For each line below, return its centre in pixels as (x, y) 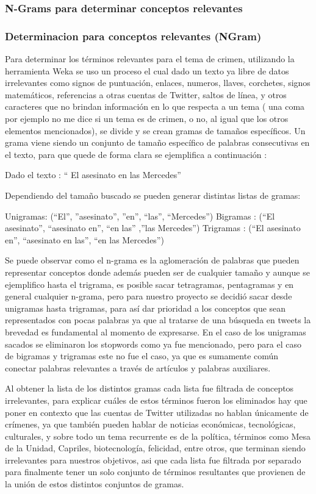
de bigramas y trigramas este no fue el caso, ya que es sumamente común (142, 356)
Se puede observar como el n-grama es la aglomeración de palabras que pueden (152, 260)
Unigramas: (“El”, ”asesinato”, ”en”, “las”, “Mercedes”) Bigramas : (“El (140, 216)
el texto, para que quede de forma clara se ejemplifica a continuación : (136, 154)
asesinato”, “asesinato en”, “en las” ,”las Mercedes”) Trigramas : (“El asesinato (153, 228)
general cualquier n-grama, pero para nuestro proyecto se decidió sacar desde (149, 296)
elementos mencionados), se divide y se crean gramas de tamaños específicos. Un (155, 130)
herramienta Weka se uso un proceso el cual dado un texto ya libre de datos (147, 70)
